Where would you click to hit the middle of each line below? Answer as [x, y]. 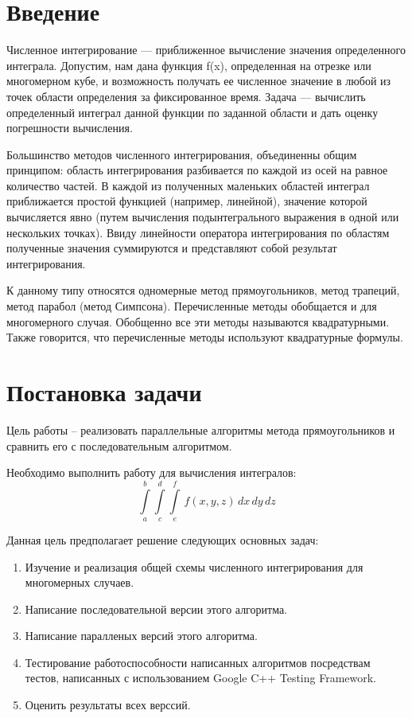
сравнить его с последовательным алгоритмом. [119, 445]
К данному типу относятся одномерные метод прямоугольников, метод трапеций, [203, 290]
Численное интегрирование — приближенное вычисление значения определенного [206, 50]
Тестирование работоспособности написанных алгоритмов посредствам [198, 662]
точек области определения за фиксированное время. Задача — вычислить [186, 96]
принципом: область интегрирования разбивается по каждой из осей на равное [197, 170]
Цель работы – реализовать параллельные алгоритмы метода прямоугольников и [201, 429]
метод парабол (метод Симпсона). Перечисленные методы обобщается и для [192, 306]
